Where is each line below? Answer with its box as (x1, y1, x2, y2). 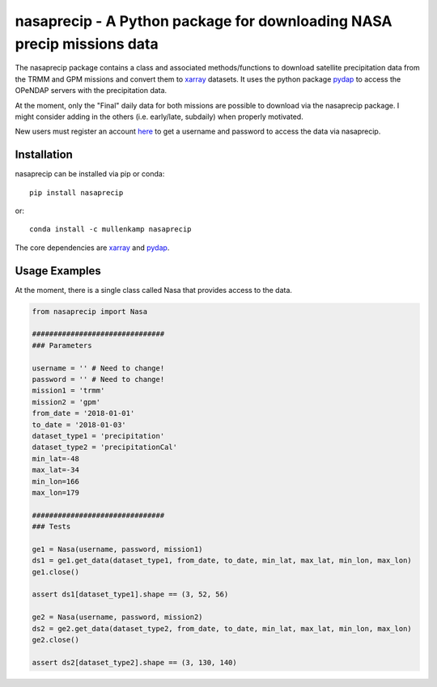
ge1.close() (32, 567, 80, 576)
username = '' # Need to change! (32, 363, 165, 372)
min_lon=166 (32, 477, 80, 486)
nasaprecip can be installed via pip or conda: (15, 169, 165, 179)
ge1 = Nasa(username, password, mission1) (32, 545, 203, 553)
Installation (15, 148, 73, 162)
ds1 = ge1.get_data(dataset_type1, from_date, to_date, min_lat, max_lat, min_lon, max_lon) (32, 556, 412, 566)
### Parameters (32, 341, 92, 350)
